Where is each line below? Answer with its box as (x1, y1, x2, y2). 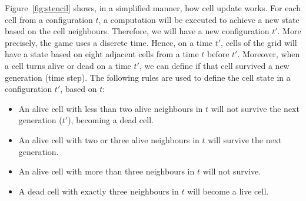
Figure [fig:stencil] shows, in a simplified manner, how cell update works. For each (5, 2, 301, 14)
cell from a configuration (5, 13, 93, 25)
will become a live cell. (187, 184, 269, 197)
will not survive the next (211, 102, 300, 114)
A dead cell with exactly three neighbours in (18, 184, 179, 197)
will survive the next (208, 133, 282, 146)
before (207, 48, 229, 60)
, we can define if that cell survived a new (139, 59, 290, 71)
